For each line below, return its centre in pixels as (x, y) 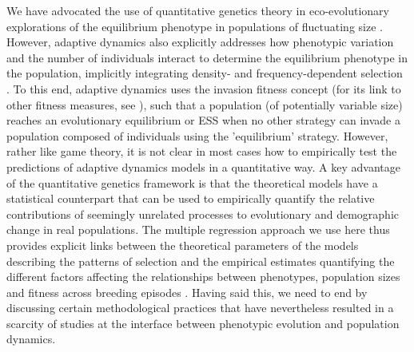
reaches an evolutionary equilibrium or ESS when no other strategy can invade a (203, 120)
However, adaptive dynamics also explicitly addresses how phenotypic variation (200, 42)
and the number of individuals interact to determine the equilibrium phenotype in (207, 57)
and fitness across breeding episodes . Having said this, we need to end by (187, 292)
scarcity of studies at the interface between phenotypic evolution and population (203, 323)
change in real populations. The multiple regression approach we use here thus (198, 229)
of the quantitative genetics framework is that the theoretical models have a (192, 182)
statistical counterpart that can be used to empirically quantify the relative (191, 198)
